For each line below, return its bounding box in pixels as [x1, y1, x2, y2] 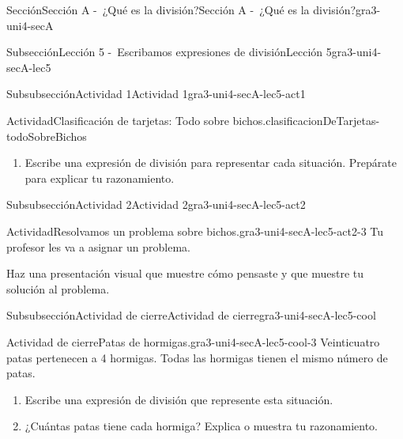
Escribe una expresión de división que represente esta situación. [24, 391, 333, 407]
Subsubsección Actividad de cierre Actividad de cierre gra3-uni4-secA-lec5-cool [6, 307, 376, 324]
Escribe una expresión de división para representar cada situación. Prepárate [24, 154, 397, 171]
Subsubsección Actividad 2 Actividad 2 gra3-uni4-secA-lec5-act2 [6, 196, 306, 213]
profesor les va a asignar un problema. [6, 238, 190, 255]
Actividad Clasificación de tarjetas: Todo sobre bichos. [6, 112, 266, 128]
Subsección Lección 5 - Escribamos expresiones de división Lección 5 [6, 44, 332, 60]
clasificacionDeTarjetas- [266, 112, 380, 128]
